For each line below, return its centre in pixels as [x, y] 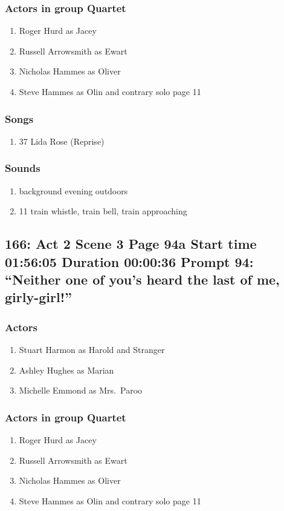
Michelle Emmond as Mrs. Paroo [81, 390]
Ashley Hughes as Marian [66, 370]
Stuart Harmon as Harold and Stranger [92, 349]
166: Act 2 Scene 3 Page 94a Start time [131, 244]
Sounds [23, 168]
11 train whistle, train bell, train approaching [103, 211]
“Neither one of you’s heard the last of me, [142, 279]
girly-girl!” [38, 297]
